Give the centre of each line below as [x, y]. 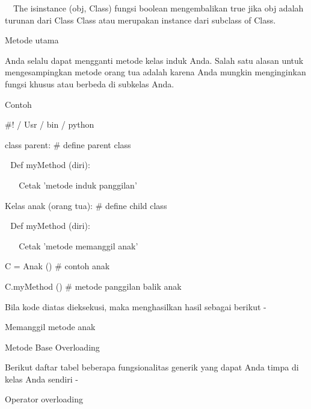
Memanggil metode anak [50, 327]
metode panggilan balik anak [128, 286]
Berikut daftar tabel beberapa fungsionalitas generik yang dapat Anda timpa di [152, 367]
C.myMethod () [34, 286]
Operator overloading [44, 399]
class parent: [28, 144]
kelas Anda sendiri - [42, 379]
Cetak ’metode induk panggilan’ [78, 185]
